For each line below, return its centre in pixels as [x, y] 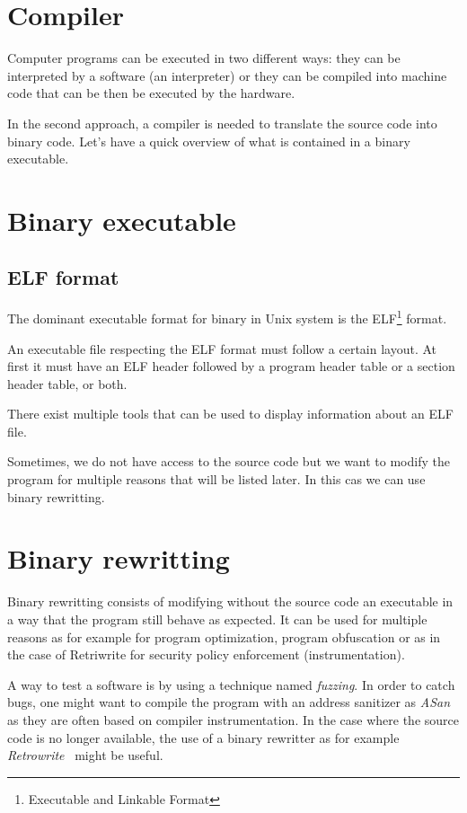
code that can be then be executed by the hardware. [151, 93]
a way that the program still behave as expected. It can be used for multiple [217, 619]
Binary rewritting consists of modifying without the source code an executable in [230, 601]
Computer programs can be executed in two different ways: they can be [204, 58]
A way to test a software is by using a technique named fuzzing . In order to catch [231, 684]
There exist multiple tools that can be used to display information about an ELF [230, 414]
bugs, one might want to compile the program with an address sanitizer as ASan [229, 702]
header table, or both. [67, 383]
